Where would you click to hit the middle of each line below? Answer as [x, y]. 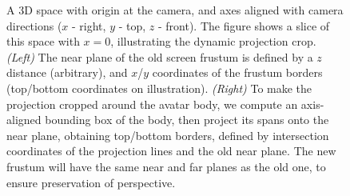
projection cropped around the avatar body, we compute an [152, 104]
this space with [43, 41]
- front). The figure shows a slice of [244, 25]
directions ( [34, 25]
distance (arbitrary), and [67, 72]
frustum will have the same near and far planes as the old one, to [166, 166]
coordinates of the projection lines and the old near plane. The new [171, 151]
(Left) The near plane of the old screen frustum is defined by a [160, 56]
